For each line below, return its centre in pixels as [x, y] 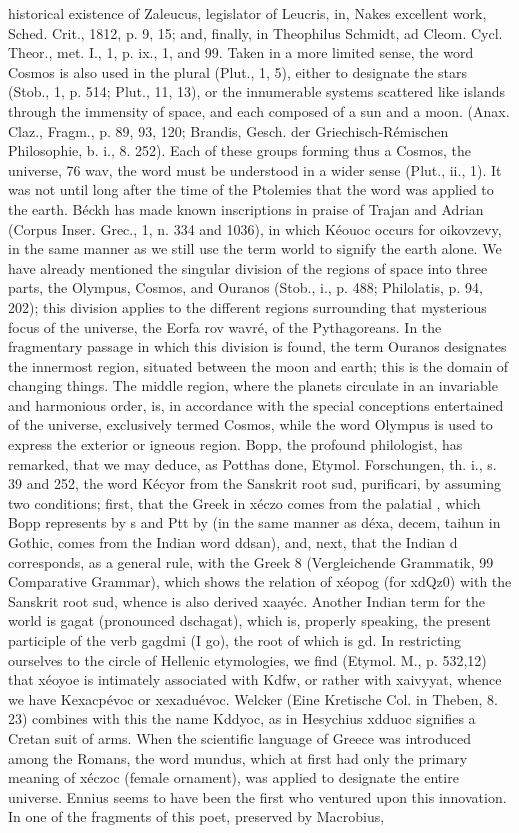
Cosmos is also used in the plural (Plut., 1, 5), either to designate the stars [238, 71]
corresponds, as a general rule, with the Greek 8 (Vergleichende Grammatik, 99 [251, 561]
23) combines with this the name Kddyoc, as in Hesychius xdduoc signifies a [242, 718]
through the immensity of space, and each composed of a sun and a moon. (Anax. [259, 110]
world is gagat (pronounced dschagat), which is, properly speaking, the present [249, 620]
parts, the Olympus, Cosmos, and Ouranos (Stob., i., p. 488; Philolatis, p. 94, [245, 287]
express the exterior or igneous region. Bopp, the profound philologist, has [235, 444]
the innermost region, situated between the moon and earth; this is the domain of [258, 365]
